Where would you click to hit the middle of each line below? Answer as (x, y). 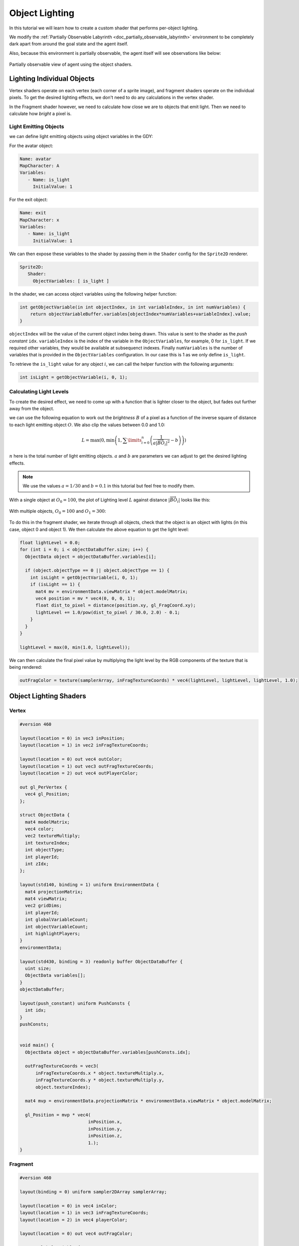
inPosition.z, (105, 1136)
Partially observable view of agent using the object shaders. (71, 64)
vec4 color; (40, 829)
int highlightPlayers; (53, 934)
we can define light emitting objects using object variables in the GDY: (81, 137)
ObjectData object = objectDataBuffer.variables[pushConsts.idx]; (108, 1052)
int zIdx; (37, 864)
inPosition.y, (105, 1129)
